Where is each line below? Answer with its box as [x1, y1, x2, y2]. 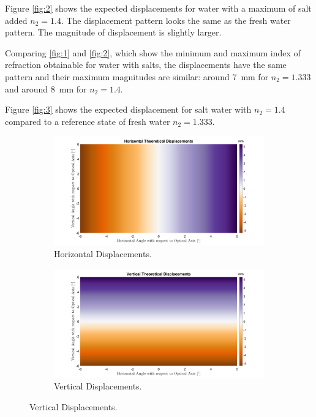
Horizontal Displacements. [54, 247, 152, 260]
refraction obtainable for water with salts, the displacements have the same [5, 58, 287, 71]
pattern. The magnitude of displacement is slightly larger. [5, 26, 222, 39]
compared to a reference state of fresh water [5, 115, 170, 127]
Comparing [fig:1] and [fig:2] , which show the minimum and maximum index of [5, 46, 301, 59]
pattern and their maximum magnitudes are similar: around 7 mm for [5, 70, 269, 83]
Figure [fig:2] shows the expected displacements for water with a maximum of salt [5, 2, 312, 14]
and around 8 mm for [5, 82, 87, 95]
